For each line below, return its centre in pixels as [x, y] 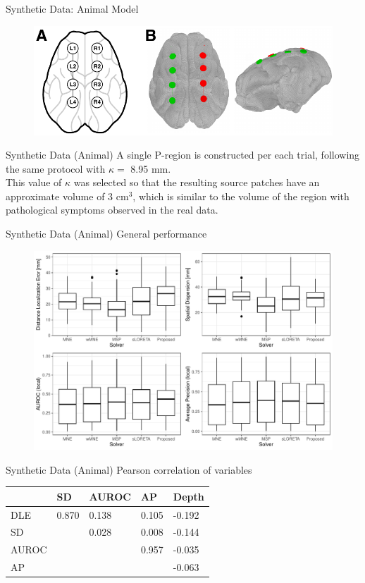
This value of [34, 182]
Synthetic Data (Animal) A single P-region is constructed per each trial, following [183, 155]
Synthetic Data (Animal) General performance [106, 234]
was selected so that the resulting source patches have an [197, 182]
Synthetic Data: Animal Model [72, 8]
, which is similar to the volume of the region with [241, 196]
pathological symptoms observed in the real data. [112, 210]
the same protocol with [56, 168]
